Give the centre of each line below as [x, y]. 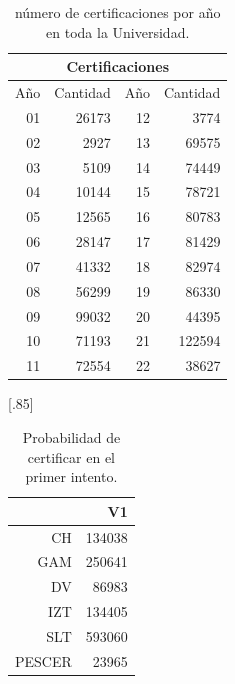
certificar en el [71, 456]
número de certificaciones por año [117, 12]
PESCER [43, 660]
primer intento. [71, 476]
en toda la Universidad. [118, 31]
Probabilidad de [71, 437]
